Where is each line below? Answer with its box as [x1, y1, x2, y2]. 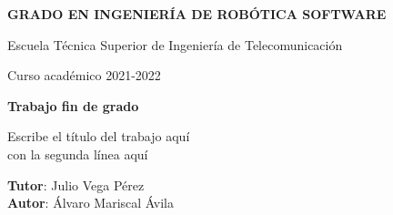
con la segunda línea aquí [7, 144, 148, 163]
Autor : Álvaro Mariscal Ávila [7, 193, 174, 212]
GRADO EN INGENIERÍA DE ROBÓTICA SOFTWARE [7, 5, 387, 23]
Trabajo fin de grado [7, 96, 139, 115]
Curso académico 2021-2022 [7, 66, 161, 85]
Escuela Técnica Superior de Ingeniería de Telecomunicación [7, 35, 343, 54]
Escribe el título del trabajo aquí [7, 127, 190, 146]
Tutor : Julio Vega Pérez [7, 175, 145, 194]
